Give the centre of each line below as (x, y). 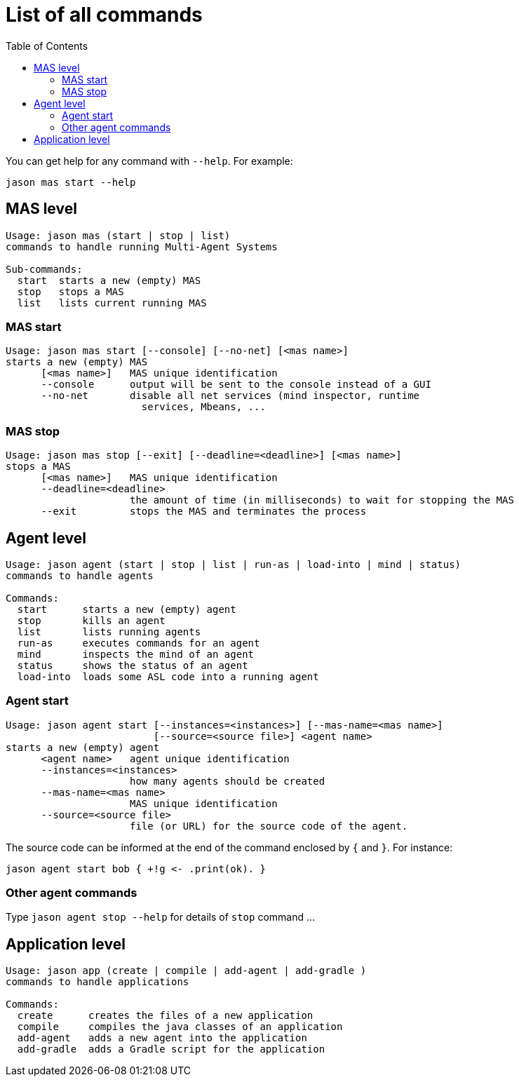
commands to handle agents (80, 575)
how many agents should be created (228, 781)
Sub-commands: (44, 269)
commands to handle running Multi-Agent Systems (142, 246)
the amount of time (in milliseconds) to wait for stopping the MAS (322, 500)
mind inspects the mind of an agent (136, 654)
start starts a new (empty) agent (127, 609)
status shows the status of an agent (133, 665)
